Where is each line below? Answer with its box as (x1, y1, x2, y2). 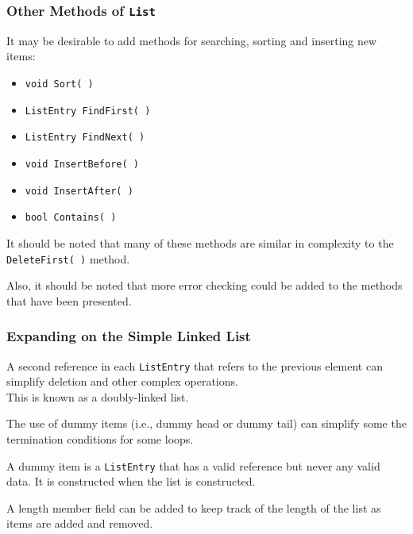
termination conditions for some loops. (6, 431, 194, 447)
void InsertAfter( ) (25, 185, 133, 197)
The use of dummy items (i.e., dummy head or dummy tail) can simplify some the (6, 415, 407, 432)
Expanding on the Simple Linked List (6, 326, 251, 346)
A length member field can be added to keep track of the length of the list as (6, 499, 381, 516)
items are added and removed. (6, 515, 153, 532)
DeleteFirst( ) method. (6, 250, 130, 267)
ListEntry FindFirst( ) (25, 105, 151, 117)
